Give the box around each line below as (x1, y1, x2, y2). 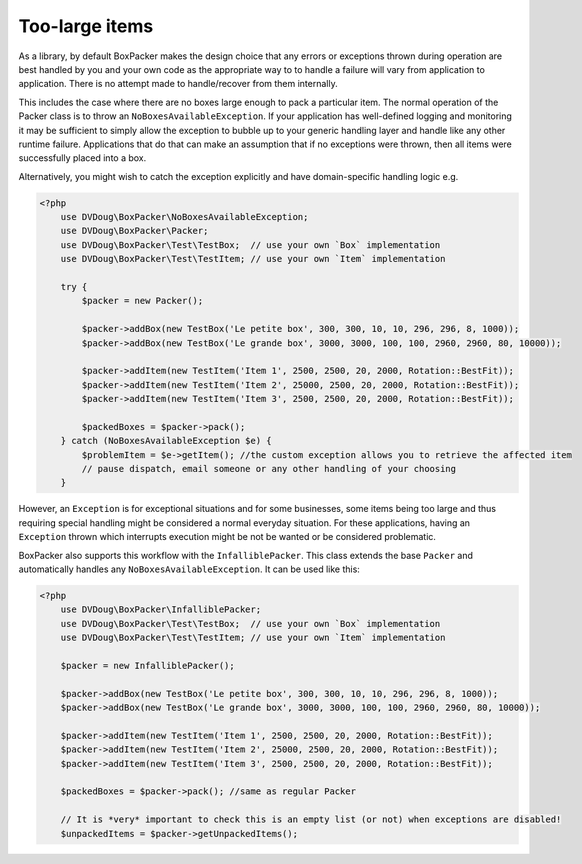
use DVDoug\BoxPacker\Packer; (60, 225, 209, 237)
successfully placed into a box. (18, 152, 147, 164)
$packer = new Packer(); (81, 295, 204, 307)
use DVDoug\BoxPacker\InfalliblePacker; (60, 604, 262, 615)
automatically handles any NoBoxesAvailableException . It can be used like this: (18, 563, 360, 575)
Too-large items (18, 15, 154, 37)
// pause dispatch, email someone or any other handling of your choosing (81, 463, 457, 475)
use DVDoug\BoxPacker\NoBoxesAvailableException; (60, 211, 309, 223)
